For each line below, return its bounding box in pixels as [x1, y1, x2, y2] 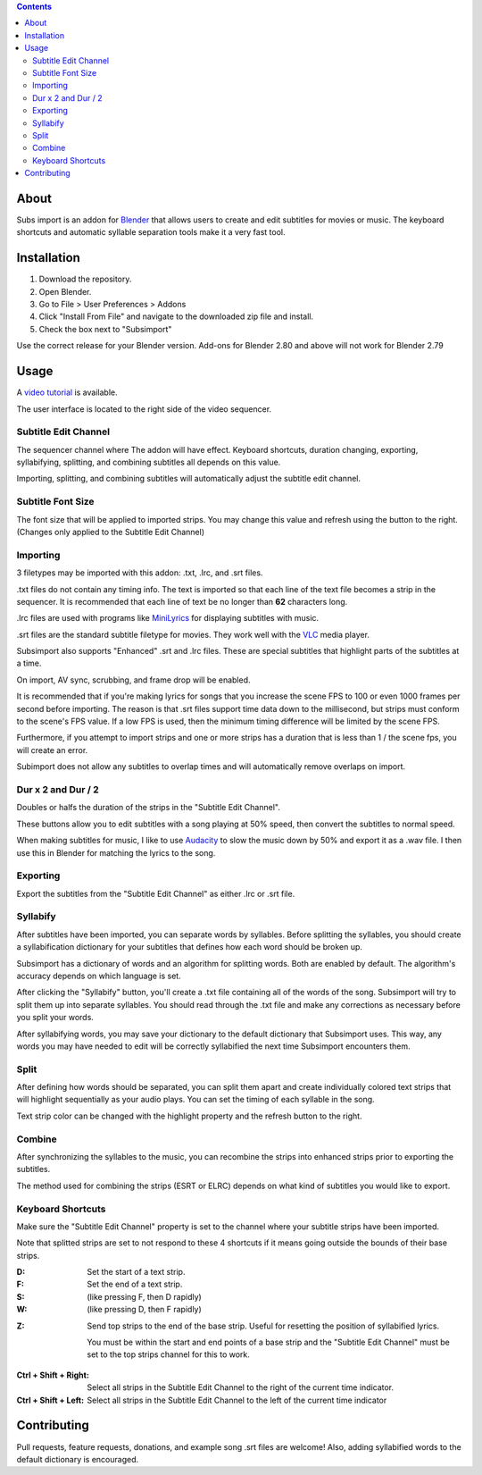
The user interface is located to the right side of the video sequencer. [16, 403, 272, 415]
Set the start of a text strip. [87, 1267, 186, 1278]
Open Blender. [38, 286, 92, 297]
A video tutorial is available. [16, 387, 118, 398]
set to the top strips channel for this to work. [87, 1349, 250, 1360]
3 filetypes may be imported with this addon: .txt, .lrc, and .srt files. [16, 567, 263, 578]
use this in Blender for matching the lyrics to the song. [16, 847, 216, 858]
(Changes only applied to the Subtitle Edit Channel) [16, 526, 205, 537]
